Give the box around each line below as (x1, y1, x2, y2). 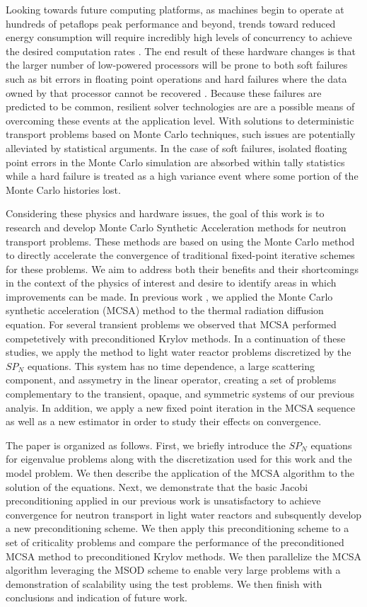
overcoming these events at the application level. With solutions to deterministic (6, 112, 354, 127)
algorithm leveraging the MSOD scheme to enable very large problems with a (6, 562, 341, 577)
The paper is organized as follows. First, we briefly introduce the (6, 437, 286, 452)
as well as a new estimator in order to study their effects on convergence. (6, 414, 322, 429)
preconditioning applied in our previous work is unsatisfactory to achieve (6, 493, 321, 508)
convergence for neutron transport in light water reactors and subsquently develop (6, 507, 362, 521)
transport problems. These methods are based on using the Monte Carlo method (6, 233, 355, 248)
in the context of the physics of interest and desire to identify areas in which (6, 275, 337, 290)
